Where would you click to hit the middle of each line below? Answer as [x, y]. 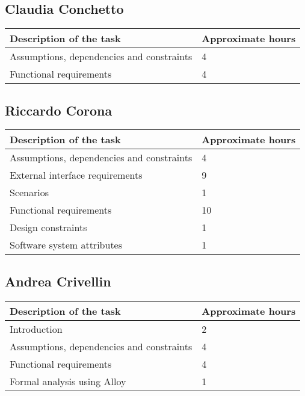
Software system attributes [66, 245]
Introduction [36, 329]
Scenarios [29, 193]
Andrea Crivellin [58, 281]
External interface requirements [76, 175]
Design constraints [48, 227]
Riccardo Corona [59, 110]
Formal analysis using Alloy [68, 381]
